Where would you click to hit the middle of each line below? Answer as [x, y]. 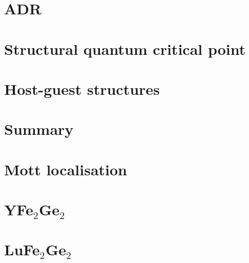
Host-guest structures [82, 88]
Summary [39, 129]
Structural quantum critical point [125, 48]
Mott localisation [66, 169]
